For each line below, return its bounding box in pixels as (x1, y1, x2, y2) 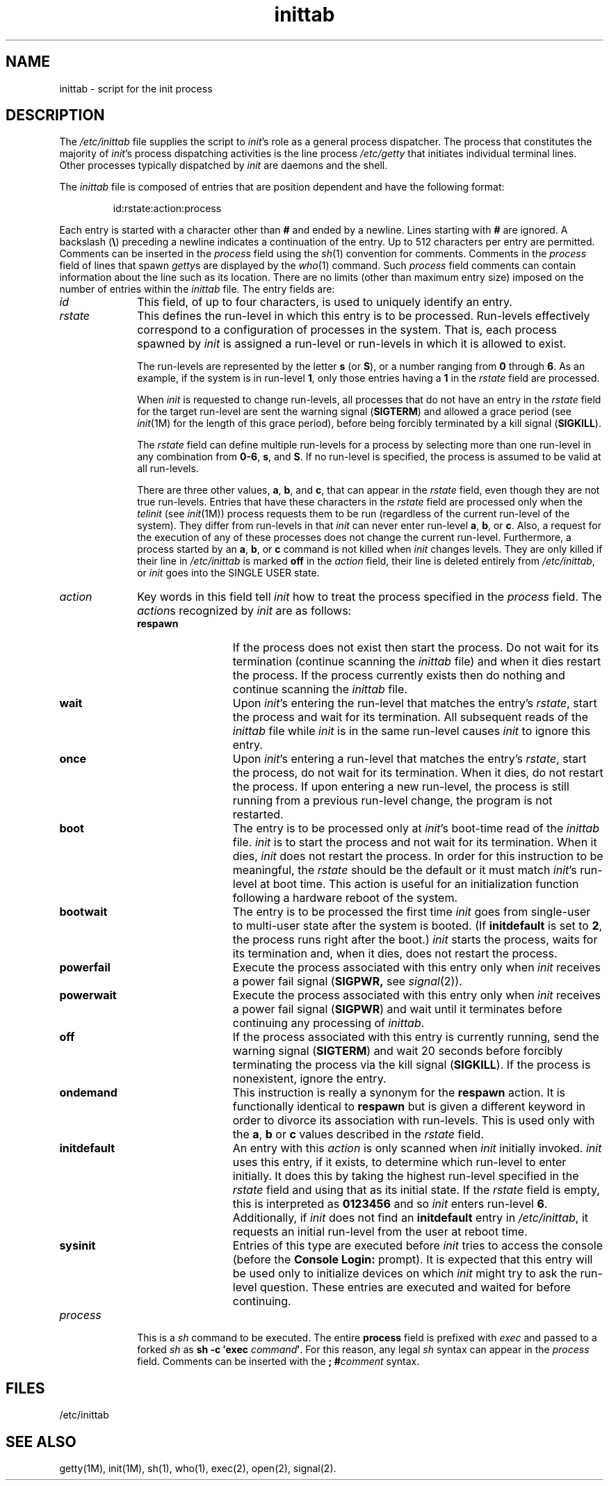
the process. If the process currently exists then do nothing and (232, 668, 565, 683)
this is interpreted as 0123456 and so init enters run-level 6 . (232, 1197, 548, 1211)
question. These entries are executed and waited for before (260, 1280, 571, 1295)
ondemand (59, 1085, 117, 1100)
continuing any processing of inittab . (232, 1016, 425, 1031)
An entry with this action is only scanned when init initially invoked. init (232, 1141, 602, 1156)
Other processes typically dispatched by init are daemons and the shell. (59, 159, 388, 172)
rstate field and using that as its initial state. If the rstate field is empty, (232, 1183, 600, 1197)
